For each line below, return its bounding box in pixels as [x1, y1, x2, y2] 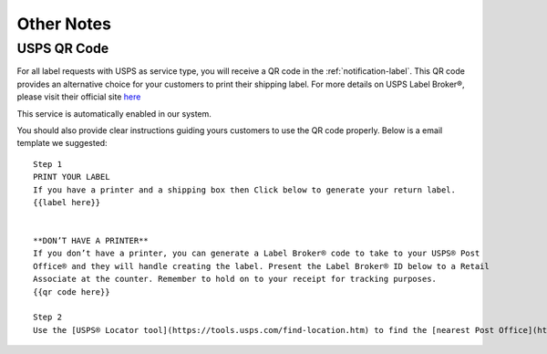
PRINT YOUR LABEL [33, 172, 110, 182]
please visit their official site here [16, 91, 141, 102]
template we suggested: [16, 138, 108, 149]
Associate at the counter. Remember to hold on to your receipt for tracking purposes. [33, 274, 438, 285]
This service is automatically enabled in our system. [16, 108, 212, 119]
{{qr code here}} [33, 286, 110, 297]
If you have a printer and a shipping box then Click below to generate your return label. [33, 184, 456, 195]
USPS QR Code [16, 40, 109, 57]
